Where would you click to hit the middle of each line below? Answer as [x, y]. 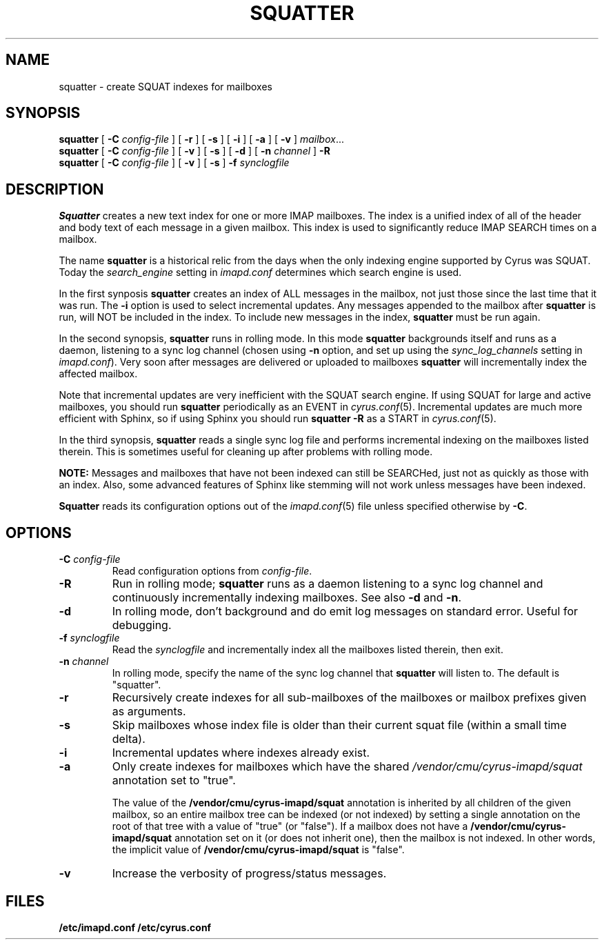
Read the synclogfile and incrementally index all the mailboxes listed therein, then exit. [308, 650]
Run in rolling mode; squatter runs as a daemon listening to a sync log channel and [328, 584]
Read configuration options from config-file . [212, 571]
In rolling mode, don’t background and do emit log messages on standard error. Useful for [345, 611]
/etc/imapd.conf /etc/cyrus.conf [135, 927]
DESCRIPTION [55, 189]
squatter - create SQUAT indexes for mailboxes [165, 86]
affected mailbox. [98, 374]
